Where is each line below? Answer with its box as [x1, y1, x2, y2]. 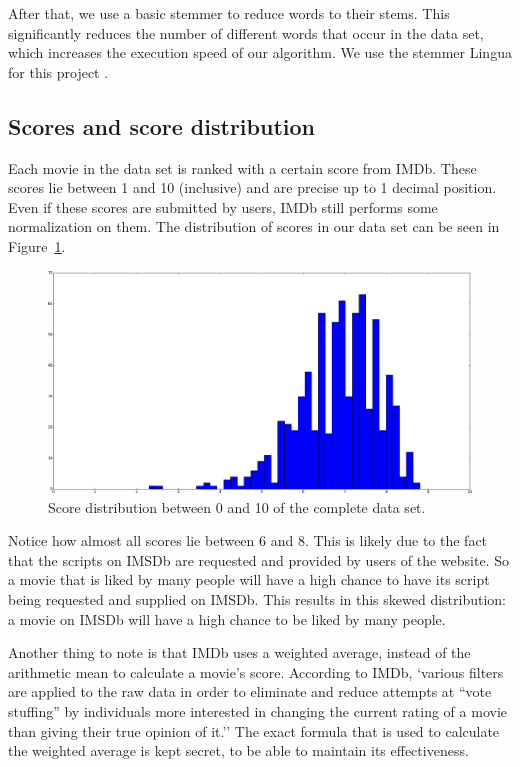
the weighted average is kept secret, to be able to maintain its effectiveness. [8, 740, 469, 761]
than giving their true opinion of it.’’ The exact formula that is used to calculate [8, 720, 500, 741]
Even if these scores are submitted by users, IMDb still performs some [8, 196, 438, 217]
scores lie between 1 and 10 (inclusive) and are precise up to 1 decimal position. [8, 177, 497, 198]
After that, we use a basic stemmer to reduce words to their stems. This [8, 3, 450, 23]
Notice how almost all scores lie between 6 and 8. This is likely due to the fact [8, 530, 488, 551]
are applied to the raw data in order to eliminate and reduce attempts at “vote [8, 681, 492, 702]
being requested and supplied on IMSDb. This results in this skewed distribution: [8, 589, 506, 610]
